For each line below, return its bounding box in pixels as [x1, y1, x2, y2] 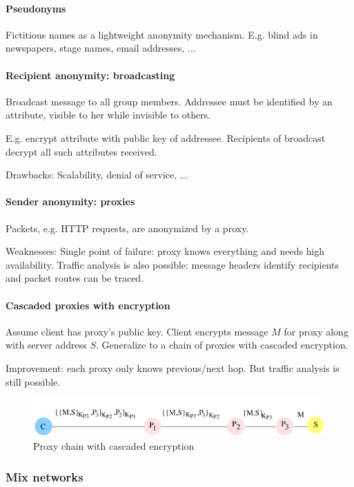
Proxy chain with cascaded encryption [33, 439, 195, 453]
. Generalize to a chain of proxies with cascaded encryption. [96, 338, 348, 352]
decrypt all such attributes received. [6, 144, 157, 158]
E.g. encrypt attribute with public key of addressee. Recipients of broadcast [6, 130, 326, 145]
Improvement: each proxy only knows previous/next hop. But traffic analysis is [6, 360, 340, 375]
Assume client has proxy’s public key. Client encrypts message [6, 324, 268, 338]
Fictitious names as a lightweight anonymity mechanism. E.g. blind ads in [6, 27, 318, 41]
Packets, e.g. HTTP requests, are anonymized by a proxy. [6, 220, 249, 235]
